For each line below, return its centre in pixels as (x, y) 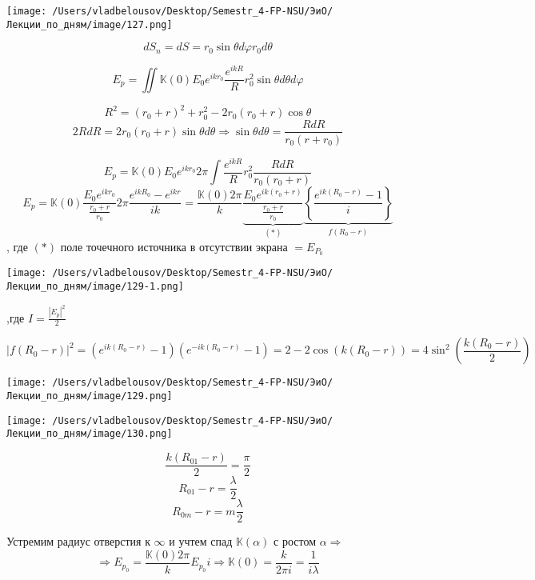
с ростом (295, 541)
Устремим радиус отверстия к (78, 541)
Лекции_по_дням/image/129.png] (90, 396)
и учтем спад (201, 541)
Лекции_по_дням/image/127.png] (90, 24)
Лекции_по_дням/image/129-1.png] (95, 287)
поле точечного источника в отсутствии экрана (174, 246)
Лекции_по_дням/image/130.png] (90, 434)
